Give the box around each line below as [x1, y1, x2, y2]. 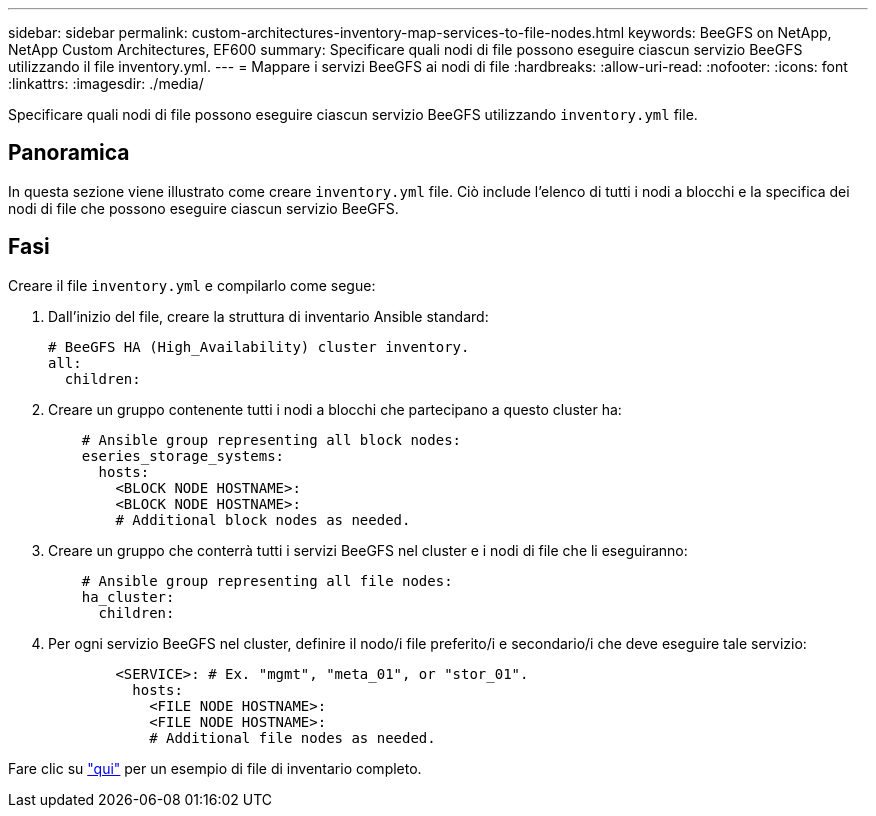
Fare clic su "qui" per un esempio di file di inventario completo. [8, 759, 422, 777]
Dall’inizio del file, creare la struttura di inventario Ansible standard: [48, 307, 489, 325]
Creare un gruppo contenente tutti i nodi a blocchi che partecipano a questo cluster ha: [48, 400, 622, 418]
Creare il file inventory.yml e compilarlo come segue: [8, 276, 376, 294]
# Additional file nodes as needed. [149, 729, 436, 746]
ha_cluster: [81, 588, 175, 605]
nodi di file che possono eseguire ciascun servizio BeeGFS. [8, 199, 399, 217]
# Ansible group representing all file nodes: [81, 572, 453, 589]
